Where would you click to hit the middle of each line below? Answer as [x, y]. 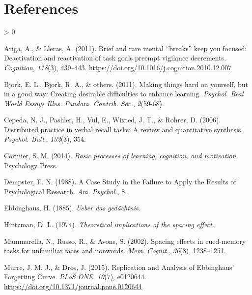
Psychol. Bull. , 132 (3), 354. [45, 139]
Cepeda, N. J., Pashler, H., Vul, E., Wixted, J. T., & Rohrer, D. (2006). [112, 120]
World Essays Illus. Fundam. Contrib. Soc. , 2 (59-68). [84, 103]
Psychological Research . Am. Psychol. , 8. [66, 191]
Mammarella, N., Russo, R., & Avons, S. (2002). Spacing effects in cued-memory [125, 241]
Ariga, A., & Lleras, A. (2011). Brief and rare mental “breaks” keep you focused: [126, 48]
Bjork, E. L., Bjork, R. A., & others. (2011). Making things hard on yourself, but [126, 84]
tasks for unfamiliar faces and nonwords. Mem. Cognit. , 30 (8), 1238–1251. [115, 251]
